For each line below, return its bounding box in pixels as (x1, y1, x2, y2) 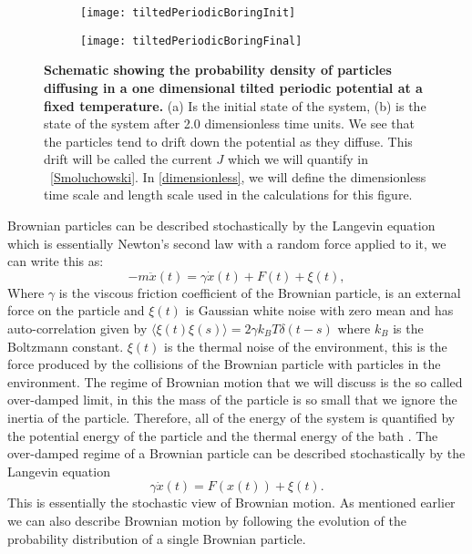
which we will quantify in (227, 149, 368, 169)
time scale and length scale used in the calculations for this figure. (44, 185, 413, 204)
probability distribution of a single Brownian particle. (7, 528, 306, 548)
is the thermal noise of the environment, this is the (164, 336, 447, 355)
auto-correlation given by (7, 319, 148, 338)
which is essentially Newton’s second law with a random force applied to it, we (7, 233, 446, 252)
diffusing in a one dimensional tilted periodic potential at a (44, 77, 423, 97)
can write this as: (7, 251, 104, 271)
